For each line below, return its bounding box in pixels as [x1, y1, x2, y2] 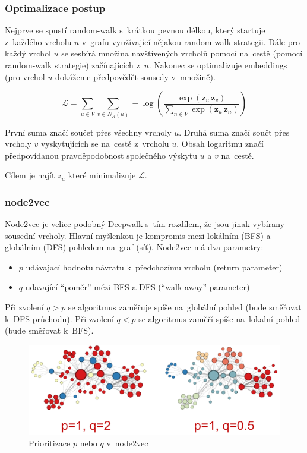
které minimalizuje [68, 169, 136, 181]
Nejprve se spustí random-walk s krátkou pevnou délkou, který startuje [5, 24, 265, 36]
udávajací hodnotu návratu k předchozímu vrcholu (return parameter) [26, 260, 283, 273]
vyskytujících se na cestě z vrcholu [40, 137, 169, 150]
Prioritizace [29, 436, 71, 449]
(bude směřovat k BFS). [5, 324, 94, 336]
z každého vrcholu [5, 35, 72, 48]
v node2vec [106, 436, 148, 449]
